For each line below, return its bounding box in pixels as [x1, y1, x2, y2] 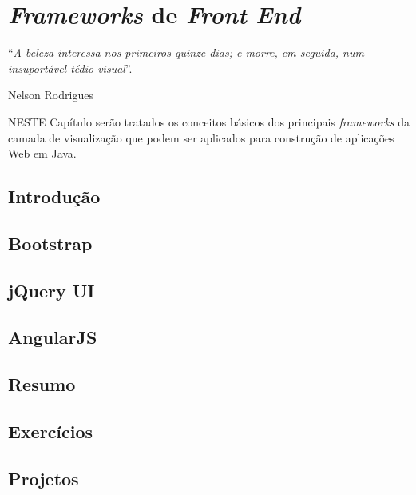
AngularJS [8, 325, 97, 349]
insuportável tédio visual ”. [8, 59, 133, 76]
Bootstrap [8, 230, 93, 255]
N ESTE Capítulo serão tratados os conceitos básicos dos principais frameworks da [8, 113, 410, 130]
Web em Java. [8, 145, 77, 162]
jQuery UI [8, 277, 95, 302]
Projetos [8, 465, 79, 490]
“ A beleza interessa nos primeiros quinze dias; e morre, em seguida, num [8, 44, 364, 61]
